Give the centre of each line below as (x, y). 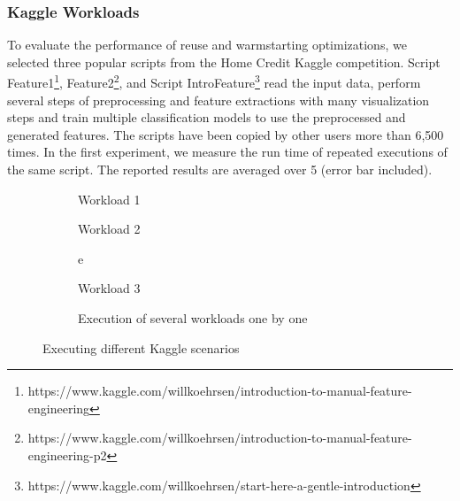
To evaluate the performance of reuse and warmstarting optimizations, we (207, 45)
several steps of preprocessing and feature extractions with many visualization (218, 100)
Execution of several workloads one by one (193, 318)
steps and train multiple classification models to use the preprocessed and (207, 117)
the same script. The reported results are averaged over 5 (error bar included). (220, 170)
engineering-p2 (67, 455)
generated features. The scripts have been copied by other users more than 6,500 (226, 134)
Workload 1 (109, 199)
